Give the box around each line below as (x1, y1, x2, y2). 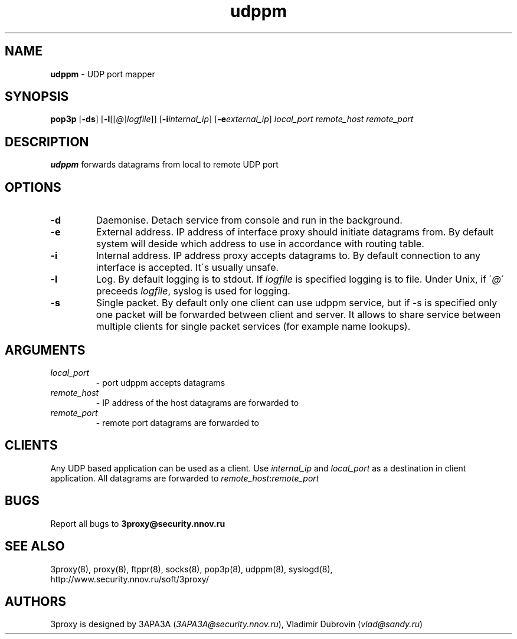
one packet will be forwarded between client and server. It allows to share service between (96, 309, 501, 321)
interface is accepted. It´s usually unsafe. (96, 261, 279, 274)
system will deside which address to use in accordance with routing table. (96, 238, 424, 250)
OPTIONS (5, 179, 61, 195)
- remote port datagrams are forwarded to (96, 417, 259, 428)
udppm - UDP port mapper (50, 68, 155, 79)
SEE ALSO (5, 539, 65, 554)
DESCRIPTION (5, 134, 89, 149)
